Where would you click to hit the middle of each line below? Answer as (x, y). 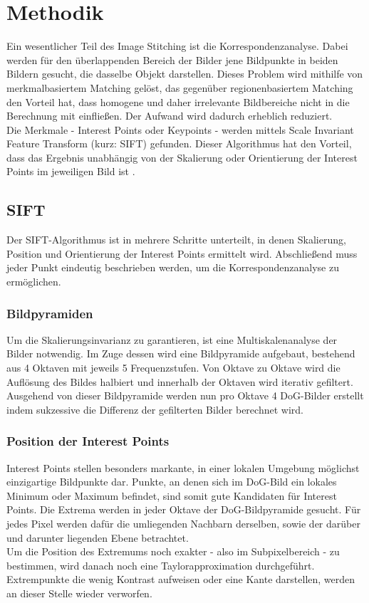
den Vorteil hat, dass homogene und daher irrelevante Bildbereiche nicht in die (178, 101)
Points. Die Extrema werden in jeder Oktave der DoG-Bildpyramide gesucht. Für (184, 509)
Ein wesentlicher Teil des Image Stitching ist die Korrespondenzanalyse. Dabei (177, 46)
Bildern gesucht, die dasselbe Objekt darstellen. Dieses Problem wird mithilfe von (185, 74)
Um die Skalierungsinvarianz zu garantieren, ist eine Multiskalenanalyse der (172, 339)
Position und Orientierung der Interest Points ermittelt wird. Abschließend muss (182, 253)
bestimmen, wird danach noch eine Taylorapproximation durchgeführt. (161, 565)
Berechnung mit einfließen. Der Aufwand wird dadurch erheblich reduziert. (170, 116)
